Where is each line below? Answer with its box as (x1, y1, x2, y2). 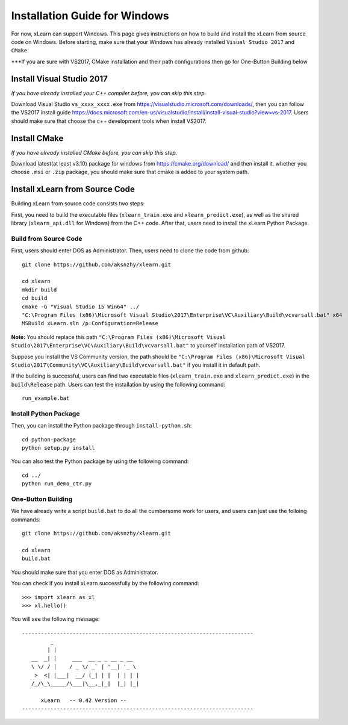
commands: (11, 515, 41, 523)
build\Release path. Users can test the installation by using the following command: (11, 381, 226, 388)
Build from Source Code (11, 234, 82, 243)
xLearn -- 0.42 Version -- (40, 697, 127, 704)
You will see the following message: (11, 615, 100, 623)
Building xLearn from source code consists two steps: (11, 200, 145, 207)
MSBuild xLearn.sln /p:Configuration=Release (22, 320, 159, 327)
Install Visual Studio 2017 (11, 73, 108, 84)
